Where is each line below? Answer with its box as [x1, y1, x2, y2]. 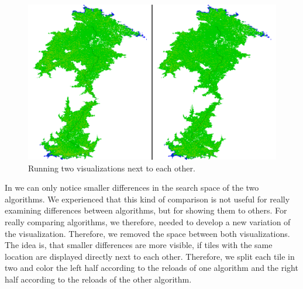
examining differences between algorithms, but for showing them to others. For [5, 204, 287, 216]
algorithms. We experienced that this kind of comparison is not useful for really [5, 192, 290, 205]
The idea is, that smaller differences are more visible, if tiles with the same [5, 239, 273, 251]
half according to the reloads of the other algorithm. [5, 273, 192, 285]
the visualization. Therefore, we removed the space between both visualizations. [5, 227, 290, 239]
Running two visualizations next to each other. [28, 161, 195, 174]
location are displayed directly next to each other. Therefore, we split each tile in [5, 250, 295, 262]
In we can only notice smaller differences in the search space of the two [5, 181, 259, 194]
